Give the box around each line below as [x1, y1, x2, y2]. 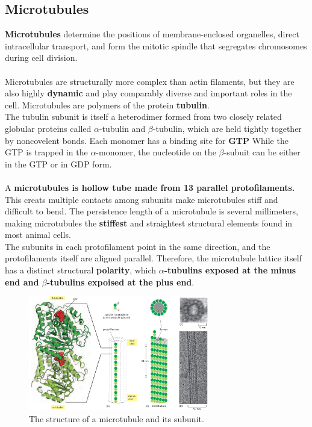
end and [5, 275, 39, 288]
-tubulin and [99, 122, 146, 134]
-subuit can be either [223, 146, 301, 158]
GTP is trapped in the [5, 146, 88, 158]
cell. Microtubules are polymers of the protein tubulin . [5, 98, 210, 111]
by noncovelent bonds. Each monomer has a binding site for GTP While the [5, 134, 289, 146]
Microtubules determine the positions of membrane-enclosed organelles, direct [5, 28, 299, 40]
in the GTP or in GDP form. [5, 157, 112, 170]
